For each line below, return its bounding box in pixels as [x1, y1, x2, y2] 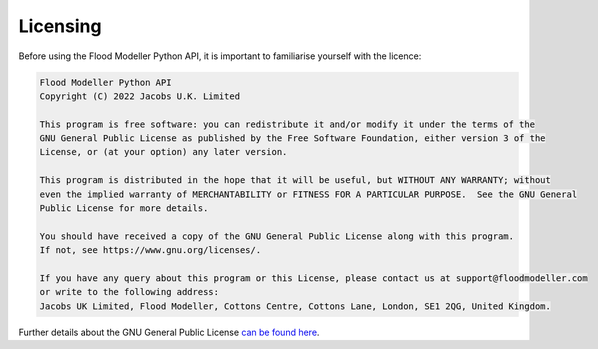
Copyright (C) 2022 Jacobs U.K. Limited [39, 90, 240, 102]
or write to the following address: [39, 286, 220, 298]
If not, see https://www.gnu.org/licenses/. [39, 245, 262, 256]
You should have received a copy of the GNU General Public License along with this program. [39, 230, 515, 242]
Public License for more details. [39, 203, 209, 214]
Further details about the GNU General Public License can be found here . [18, 326, 320, 338]
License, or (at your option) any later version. [39, 146, 288, 158]
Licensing [18, 15, 102, 37]
